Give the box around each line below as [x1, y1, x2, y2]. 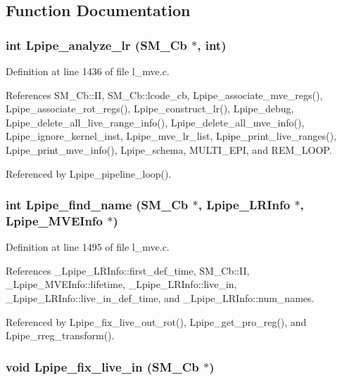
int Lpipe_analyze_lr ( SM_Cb [6, 36, 187, 53]
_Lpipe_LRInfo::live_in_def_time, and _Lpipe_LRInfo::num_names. [6, 291, 315, 306]
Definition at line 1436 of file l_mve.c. [6, 64, 170, 78]
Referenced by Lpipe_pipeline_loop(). [6, 166, 172, 181]
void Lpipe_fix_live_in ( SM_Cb [6, 358, 199, 375]
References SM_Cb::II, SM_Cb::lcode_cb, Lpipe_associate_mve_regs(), [6, 87, 323, 102]
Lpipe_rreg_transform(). [6, 328, 115, 343]
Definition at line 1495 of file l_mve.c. [6, 240, 170, 254]
